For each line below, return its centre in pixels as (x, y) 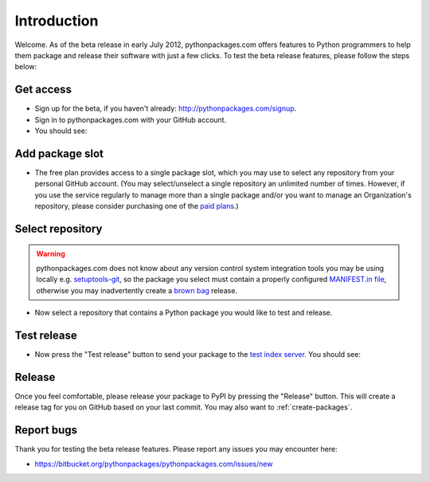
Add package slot (59, 153)
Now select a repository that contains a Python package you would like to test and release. (184, 313)
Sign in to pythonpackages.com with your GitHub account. (131, 120)
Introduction (57, 21)
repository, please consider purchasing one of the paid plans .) (137, 206)
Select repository (59, 228)
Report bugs (46, 430)
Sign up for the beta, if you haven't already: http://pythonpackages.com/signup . (166, 108)
